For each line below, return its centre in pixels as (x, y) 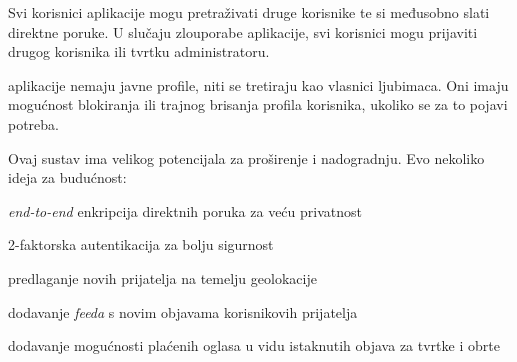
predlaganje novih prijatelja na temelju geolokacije (162, 277)
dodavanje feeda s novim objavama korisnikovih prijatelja (183, 311)
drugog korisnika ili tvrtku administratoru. (139, 51)
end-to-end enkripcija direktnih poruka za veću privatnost (185, 210)
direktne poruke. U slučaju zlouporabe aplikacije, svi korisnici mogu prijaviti (243, 31)
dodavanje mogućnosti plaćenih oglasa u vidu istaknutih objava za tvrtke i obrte (254, 345)
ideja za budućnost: (67, 177)
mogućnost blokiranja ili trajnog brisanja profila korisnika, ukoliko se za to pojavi (258, 104)
